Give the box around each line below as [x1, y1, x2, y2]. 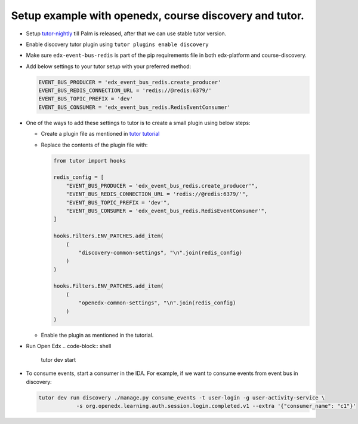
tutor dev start [41, 356, 76, 363]
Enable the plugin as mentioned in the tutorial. [41, 332, 154, 339]
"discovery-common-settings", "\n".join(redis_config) [78, 249, 243, 256]
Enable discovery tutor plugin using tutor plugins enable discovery [26, 41, 209, 48]
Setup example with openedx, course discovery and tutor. [11, 9, 304, 22]
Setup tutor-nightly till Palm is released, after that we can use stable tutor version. [26, 30, 227, 37]
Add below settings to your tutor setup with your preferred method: [26, 63, 192, 70]
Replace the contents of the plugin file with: [41, 141, 148, 148]
